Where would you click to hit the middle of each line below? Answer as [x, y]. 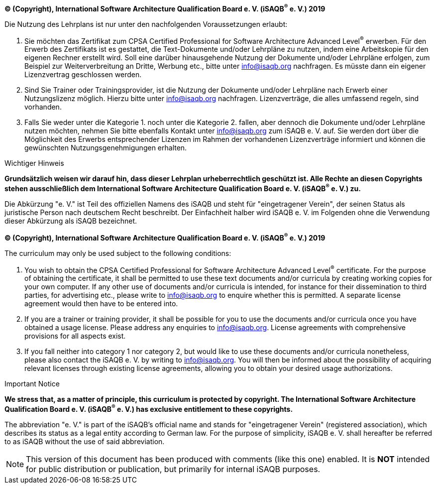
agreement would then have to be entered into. [101, 304]
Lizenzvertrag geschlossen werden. [83, 75]
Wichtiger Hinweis [34, 163]
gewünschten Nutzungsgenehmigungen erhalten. [106, 148]
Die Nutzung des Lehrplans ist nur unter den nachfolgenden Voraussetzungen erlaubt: [146, 24]
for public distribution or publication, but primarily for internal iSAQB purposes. [173, 469]
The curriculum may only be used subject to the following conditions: [118, 253]
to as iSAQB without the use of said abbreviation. [85, 441]
